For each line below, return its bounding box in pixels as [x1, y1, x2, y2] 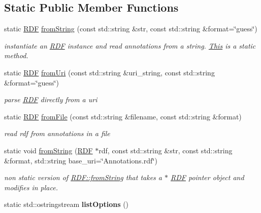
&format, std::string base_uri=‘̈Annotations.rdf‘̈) [4, 155, 157, 165]
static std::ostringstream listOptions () [4, 199, 129, 209]
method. [4, 50, 28, 61]
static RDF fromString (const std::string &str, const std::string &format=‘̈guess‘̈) [4, 23, 257, 34]
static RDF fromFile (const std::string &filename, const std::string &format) [4, 111, 242, 121]
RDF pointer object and [171, 172, 244, 183]
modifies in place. [4, 182, 58, 192]
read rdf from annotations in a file [4, 128, 110, 139]
